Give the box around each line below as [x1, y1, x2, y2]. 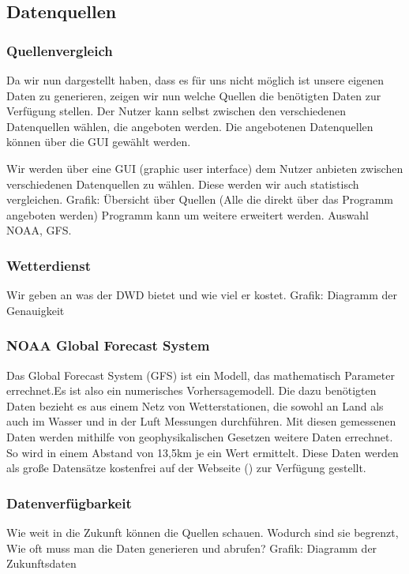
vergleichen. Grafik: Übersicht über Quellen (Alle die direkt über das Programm [6, 191, 394, 208]
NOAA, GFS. [6, 222, 72, 238]
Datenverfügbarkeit [6, 493, 132, 512]
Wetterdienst [6, 255, 91, 275]
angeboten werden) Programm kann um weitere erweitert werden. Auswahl [6, 206, 370, 223]
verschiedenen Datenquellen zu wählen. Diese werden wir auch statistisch [6, 175, 359, 192]
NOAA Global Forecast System [6, 336, 210, 355]
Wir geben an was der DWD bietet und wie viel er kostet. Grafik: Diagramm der [6, 287, 397, 303]
